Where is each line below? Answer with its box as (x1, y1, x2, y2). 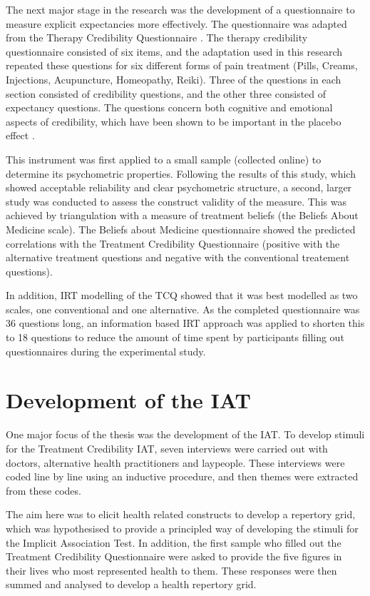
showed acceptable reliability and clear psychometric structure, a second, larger (6, 180, 352, 195)
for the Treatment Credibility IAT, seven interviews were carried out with (6, 440, 328, 455)
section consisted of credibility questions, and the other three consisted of (6, 86, 327, 101)
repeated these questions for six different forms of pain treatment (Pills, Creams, (6, 58, 358, 73)
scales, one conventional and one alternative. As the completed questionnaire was (6, 301, 360, 316)
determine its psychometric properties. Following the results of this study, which (6, 166, 356, 181)
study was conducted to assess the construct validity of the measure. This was (6, 193, 346, 208)
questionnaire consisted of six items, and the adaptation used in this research (6, 44, 343, 59)
